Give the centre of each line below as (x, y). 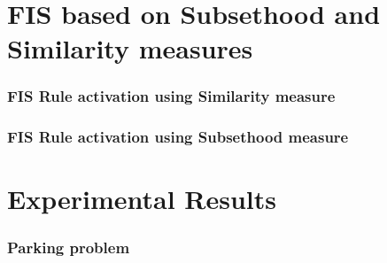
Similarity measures (130, 48)
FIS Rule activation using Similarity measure (171, 96)
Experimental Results (142, 199)
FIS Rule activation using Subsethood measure (178, 137)
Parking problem (69, 247)
